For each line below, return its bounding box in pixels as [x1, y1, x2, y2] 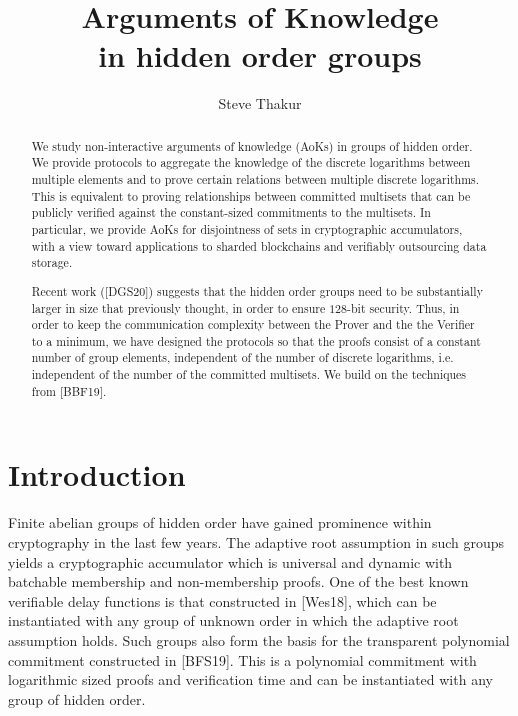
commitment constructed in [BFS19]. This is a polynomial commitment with [8, 649, 477, 670]
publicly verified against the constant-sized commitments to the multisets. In [31, 204, 431, 221]
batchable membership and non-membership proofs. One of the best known [8, 571, 469, 592]
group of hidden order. [8, 688, 146, 709]
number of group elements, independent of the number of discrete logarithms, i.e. [31, 349, 454, 366]
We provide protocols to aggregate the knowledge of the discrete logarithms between [31, 154, 471, 171]
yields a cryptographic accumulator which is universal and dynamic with [8, 551, 453, 572]
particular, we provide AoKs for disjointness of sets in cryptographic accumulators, [31, 220, 463, 237]
